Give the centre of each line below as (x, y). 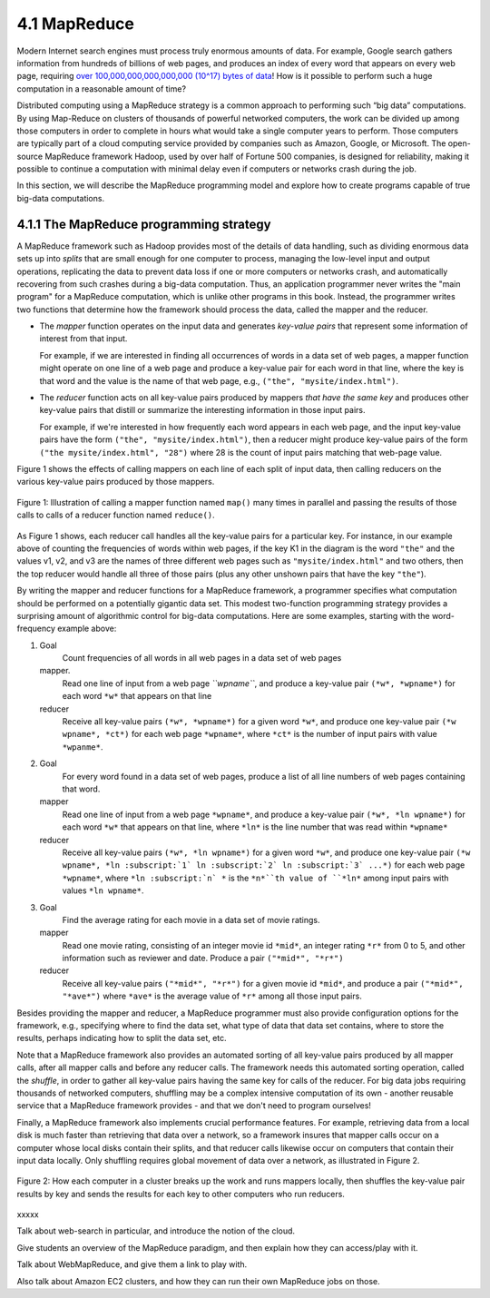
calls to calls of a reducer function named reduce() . (116, 515)
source (30, 156)
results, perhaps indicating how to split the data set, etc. (122, 1038)
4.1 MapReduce (76, 24)
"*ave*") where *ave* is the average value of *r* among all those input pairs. (212, 996)
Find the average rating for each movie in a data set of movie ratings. (191, 919)
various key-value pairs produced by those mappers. (116, 482)
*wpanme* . (83, 747)
